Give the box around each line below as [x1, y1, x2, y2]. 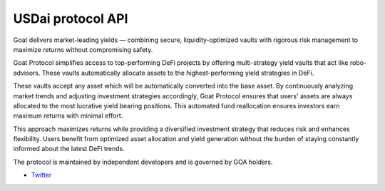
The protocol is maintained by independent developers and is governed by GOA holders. [13, 158, 273, 166]
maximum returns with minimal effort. [13, 111, 123, 120]
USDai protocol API [13, 11, 128, 26]
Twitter [31, 171, 52, 180]
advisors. [13, 68, 41, 77]
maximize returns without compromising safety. [13, 45, 153, 53]
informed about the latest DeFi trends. [13, 145, 125, 153]
